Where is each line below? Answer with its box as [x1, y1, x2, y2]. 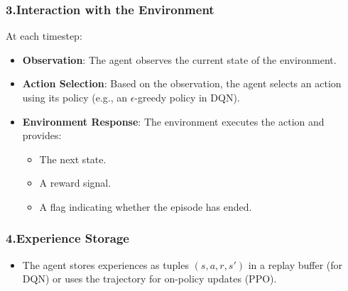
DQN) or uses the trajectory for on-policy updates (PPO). [22, 271, 277, 286]
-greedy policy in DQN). [134, 90, 240, 104]
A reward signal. [39, 175, 112, 190]
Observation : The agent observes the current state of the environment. [22, 52, 337, 67]
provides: [22, 128, 62, 143]
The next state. [39, 151, 107, 166]
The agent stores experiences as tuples [22, 257, 189, 272]
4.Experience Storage [6, 229, 129, 247]
